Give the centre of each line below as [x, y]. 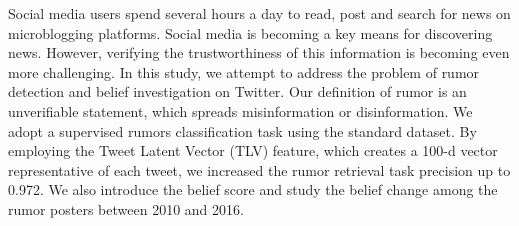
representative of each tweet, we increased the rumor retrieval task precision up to [259, 169]
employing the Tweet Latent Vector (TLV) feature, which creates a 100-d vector [253, 150]
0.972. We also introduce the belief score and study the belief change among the [253, 189]
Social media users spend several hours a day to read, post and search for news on [259, 13]
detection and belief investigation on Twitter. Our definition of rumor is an [237, 91]
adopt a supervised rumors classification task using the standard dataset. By [242, 130]
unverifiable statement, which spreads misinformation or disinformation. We [240, 110]
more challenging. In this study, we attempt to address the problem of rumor [244, 71]
